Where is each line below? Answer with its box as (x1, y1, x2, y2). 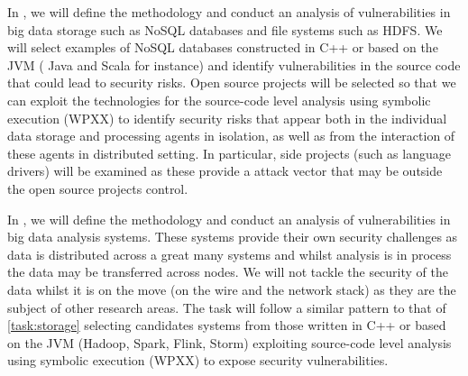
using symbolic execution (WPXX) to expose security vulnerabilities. (7, 351, 389, 370)
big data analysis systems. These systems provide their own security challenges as (7, 227, 458, 246)
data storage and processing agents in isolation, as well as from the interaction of (7, 126, 455, 145)
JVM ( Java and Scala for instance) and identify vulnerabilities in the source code (7, 55, 461, 74)
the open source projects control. (7, 179, 188, 197)
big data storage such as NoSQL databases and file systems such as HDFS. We (7, 20, 443, 39)
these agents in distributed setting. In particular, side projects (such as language (7, 143, 451, 162)
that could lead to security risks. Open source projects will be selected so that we (7, 73, 456, 92)
